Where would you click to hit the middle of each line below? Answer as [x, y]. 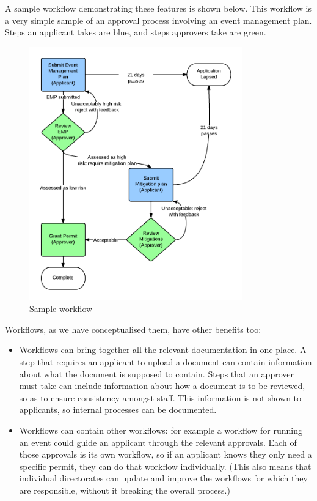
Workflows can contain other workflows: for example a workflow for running [161, 430]
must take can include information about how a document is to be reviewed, [162, 386]
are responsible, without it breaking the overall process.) [125, 490]
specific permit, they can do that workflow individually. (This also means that [165, 466]
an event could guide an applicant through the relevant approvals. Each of [158, 442]
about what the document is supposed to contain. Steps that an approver [156, 373]
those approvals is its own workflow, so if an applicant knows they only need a [166, 454]
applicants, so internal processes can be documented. [118, 410]
